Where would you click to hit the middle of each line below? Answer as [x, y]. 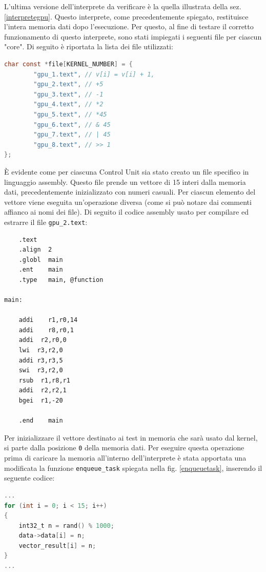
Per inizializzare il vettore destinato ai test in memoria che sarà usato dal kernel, [131, 437]
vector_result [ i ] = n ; [57, 546]
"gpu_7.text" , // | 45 [72, 135]
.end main [41, 421]
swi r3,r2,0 [41, 370]
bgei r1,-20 [41, 401]
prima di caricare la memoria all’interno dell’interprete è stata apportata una [125, 458]
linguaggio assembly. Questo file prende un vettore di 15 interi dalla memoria [125, 182]
